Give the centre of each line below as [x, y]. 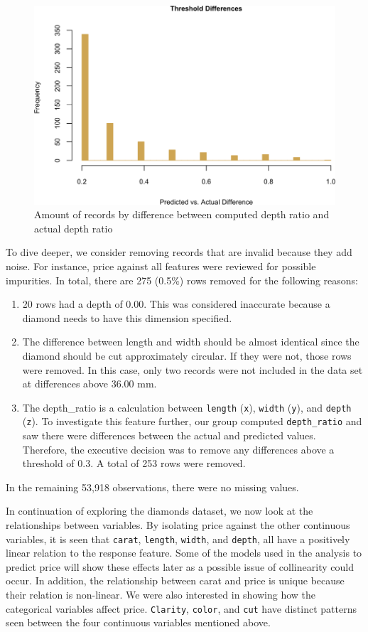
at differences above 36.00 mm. [90, 384]
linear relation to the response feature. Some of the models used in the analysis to [184, 553]
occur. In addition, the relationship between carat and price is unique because [175, 580]
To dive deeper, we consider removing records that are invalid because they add [179, 252]
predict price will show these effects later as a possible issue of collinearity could [180, 566]
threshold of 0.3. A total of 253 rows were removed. [134, 463]
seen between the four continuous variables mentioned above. [138, 622]
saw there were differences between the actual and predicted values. [169, 435]
